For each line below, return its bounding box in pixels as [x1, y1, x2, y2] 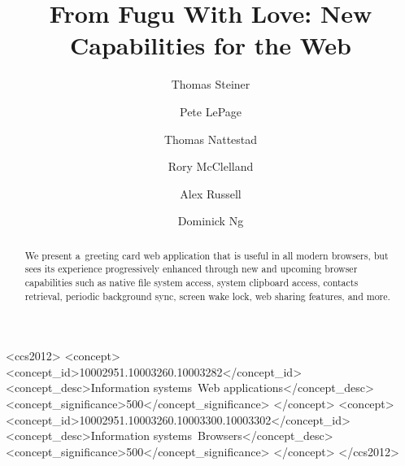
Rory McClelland [168, 158, 254, 175]
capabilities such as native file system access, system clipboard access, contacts [24, 275, 359, 289]
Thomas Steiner [171, 76, 250, 93]
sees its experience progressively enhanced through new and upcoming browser [24, 262, 358, 276]
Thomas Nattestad [163, 130, 258, 147]
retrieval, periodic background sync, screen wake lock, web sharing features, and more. [24, 289, 390, 303]
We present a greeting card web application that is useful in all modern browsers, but [24, 248, 389, 262]
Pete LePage [179, 102, 242, 120]
